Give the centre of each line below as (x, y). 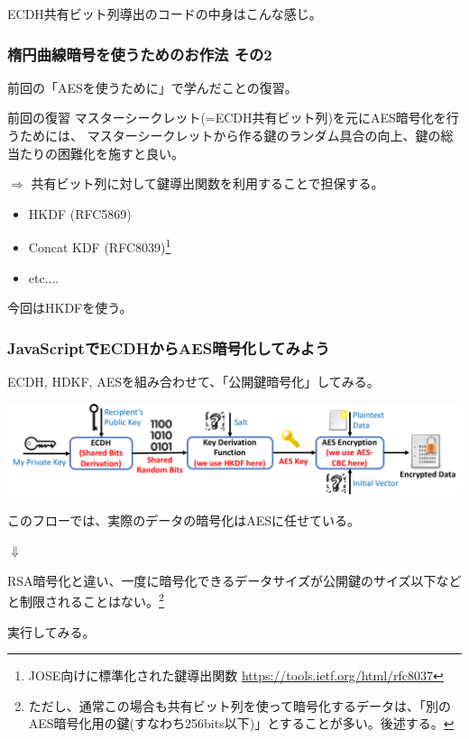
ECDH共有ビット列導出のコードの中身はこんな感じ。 (165, 14)
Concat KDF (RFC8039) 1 (100, 246)
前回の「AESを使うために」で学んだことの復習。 (152, 87)
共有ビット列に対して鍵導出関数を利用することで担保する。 (207, 183)
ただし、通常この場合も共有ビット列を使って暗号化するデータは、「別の (240, 705)
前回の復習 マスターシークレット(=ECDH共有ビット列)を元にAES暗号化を (227, 118)
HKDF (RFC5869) (80, 213)
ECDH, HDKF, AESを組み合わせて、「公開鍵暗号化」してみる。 (193, 382)
